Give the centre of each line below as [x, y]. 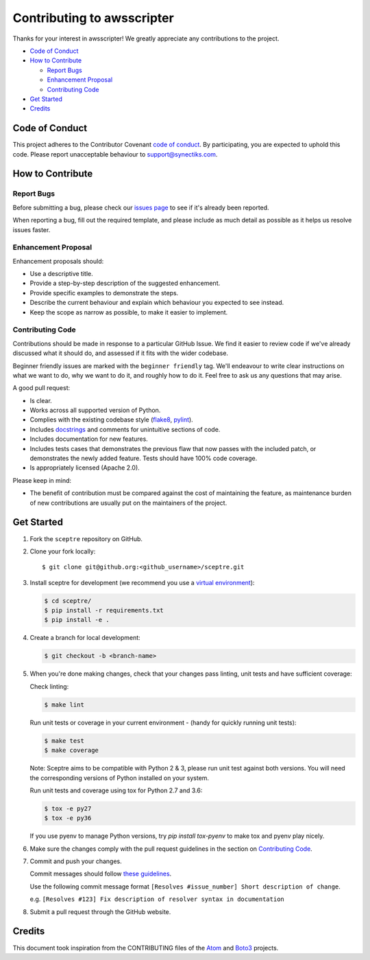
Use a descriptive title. [61, 274]
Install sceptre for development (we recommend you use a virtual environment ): [142, 582]
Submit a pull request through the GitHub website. [100, 912]
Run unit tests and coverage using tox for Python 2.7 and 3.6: [116, 790]
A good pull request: [41, 388]
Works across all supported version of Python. [95, 410]
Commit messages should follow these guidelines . [101, 874]
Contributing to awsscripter [93, 18]
